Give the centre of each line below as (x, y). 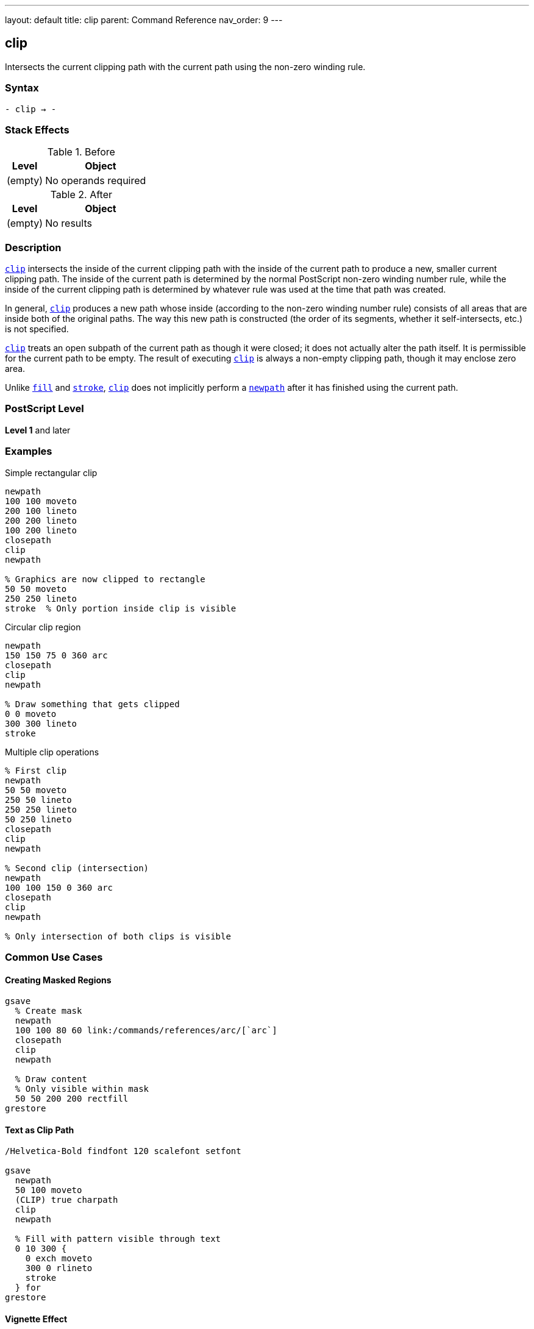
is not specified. (37, 329)
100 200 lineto (41, 530)
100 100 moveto (41, 501)
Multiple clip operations (52, 752)
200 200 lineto (41, 520)
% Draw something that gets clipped (92, 704)
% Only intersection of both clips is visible (118, 936)
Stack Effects (37, 130)
